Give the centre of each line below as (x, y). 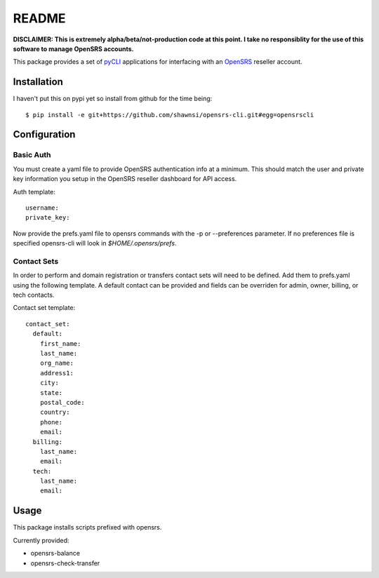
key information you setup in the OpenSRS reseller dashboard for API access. (125, 179)
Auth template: (34, 191)
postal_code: (62, 402)
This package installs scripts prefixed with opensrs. (87, 527)
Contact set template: (44, 308)
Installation (38, 82)
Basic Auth (32, 155)
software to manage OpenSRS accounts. (73, 48)
